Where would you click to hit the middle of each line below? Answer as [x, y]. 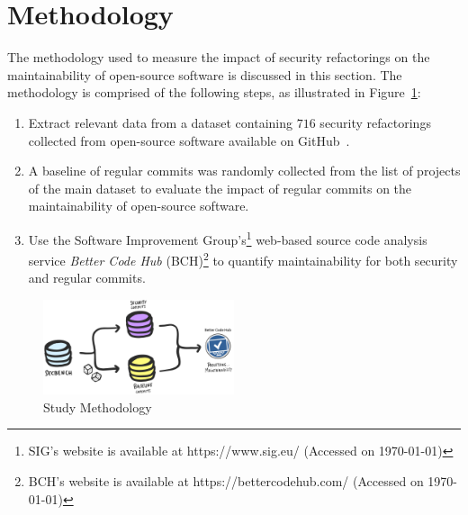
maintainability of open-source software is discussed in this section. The [205, 74]
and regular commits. [87, 278]
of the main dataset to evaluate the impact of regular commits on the [220, 188]
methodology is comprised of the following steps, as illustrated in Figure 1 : [214, 92]
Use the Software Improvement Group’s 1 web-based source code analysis [228, 238]
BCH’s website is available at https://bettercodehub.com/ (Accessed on [226, 480]
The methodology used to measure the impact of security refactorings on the [219, 57]
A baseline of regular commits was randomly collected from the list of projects [244, 171]
